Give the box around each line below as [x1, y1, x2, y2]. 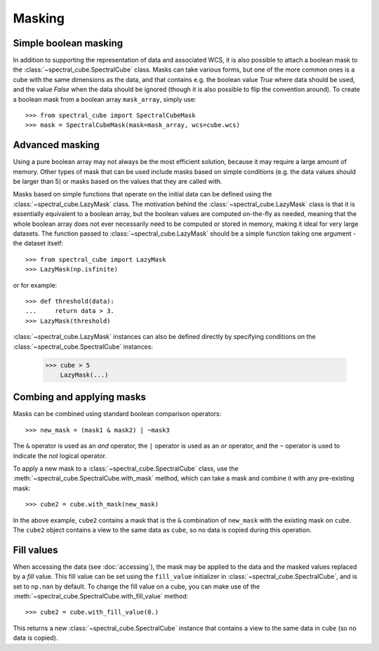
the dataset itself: [13, 239, 63, 248]
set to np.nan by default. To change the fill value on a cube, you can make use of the [13, 582, 260, 591]
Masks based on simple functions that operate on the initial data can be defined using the [13, 190, 272, 199]
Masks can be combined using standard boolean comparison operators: [13, 410, 222, 418]
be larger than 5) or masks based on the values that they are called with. [13, 177, 222, 186]
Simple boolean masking [13, 37, 123, 49]
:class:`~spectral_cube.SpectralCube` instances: [13, 342, 154, 351]
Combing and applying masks [13, 391, 147, 403]
